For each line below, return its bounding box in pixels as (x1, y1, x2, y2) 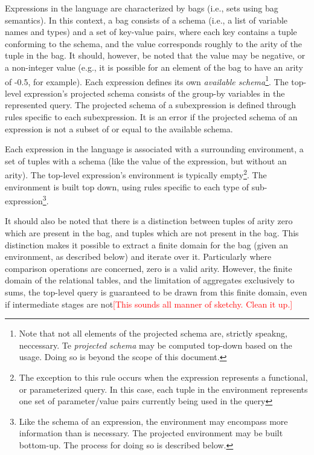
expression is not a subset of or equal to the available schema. (5, 122, 233, 135)
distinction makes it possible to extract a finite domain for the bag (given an (5, 238, 288, 251)
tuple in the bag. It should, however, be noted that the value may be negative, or (5, 49, 306, 62)
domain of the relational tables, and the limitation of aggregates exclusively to (5, 274, 295, 286)
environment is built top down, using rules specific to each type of (5, 180, 249, 193)
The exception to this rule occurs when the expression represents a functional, (19, 371, 308, 383)
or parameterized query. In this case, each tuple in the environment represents (19, 382, 308, 395)
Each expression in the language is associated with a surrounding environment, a (5, 143, 304, 155)
